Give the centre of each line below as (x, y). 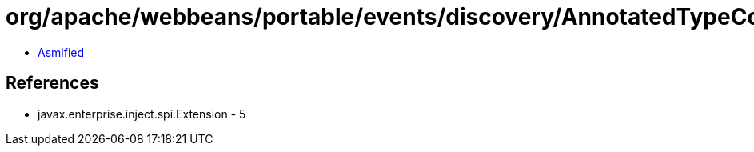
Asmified (61, 52)
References (52, 83)
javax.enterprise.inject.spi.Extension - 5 (142, 114)
